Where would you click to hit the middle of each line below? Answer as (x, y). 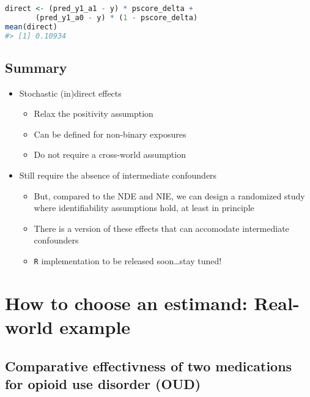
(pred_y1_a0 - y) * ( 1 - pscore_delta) (117, 17)
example (95, 327)
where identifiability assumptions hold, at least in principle (144, 208)
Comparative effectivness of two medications (149, 365)
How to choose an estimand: (126, 302)
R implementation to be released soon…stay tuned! (128, 261)
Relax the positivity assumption (94, 113)
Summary (36, 67)
